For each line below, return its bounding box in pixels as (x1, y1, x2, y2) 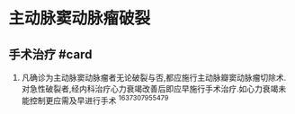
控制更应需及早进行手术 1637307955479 (29, 93, 169, 106)
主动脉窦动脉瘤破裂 (8, 8, 151, 29)
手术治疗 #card (8, 47, 93, 62)
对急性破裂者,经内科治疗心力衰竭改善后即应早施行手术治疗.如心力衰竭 (21, 83, 279, 94)
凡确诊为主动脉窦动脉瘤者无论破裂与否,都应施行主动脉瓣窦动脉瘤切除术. (21, 73, 287, 83)
